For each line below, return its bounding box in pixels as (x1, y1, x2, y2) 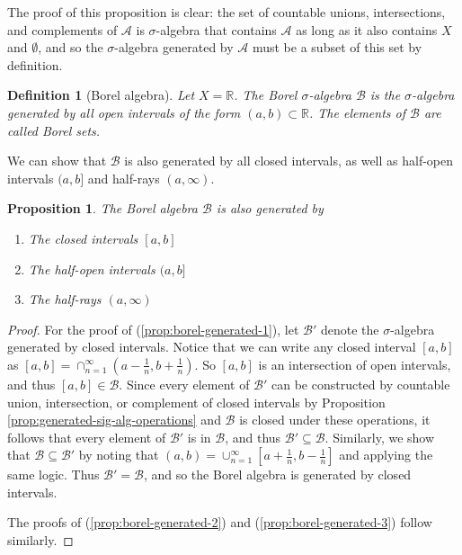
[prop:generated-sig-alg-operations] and (7, 410, 221, 429)
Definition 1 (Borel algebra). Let (7, 85, 195, 104)
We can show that (7, 151, 107, 170)
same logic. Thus (7, 465, 100, 484)
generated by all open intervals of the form (7, 103, 241, 121)
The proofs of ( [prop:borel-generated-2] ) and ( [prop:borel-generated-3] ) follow (7, 513, 432, 532)
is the (369, 85, 401, 104)
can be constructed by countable (271, 374, 450, 393)
